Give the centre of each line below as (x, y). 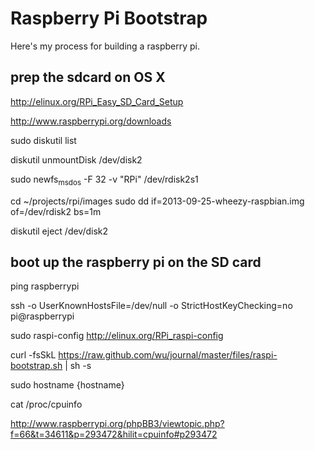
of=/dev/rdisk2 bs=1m (56, 211)
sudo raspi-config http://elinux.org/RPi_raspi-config (117, 336)
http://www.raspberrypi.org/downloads (91, 121)
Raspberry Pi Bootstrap (109, 18)
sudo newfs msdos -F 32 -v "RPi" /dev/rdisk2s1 (104, 180)
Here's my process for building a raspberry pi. (105, 46)
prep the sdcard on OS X (88, 77)
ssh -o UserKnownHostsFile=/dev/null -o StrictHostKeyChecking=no (151, 306)
